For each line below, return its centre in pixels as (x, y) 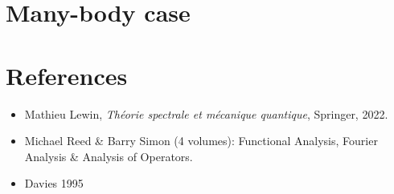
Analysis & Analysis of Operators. (109, 156)
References (67, 75)
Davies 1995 (54, 183)
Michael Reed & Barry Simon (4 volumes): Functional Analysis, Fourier (201, 141)
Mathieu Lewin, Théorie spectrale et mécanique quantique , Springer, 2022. (206, 113)
